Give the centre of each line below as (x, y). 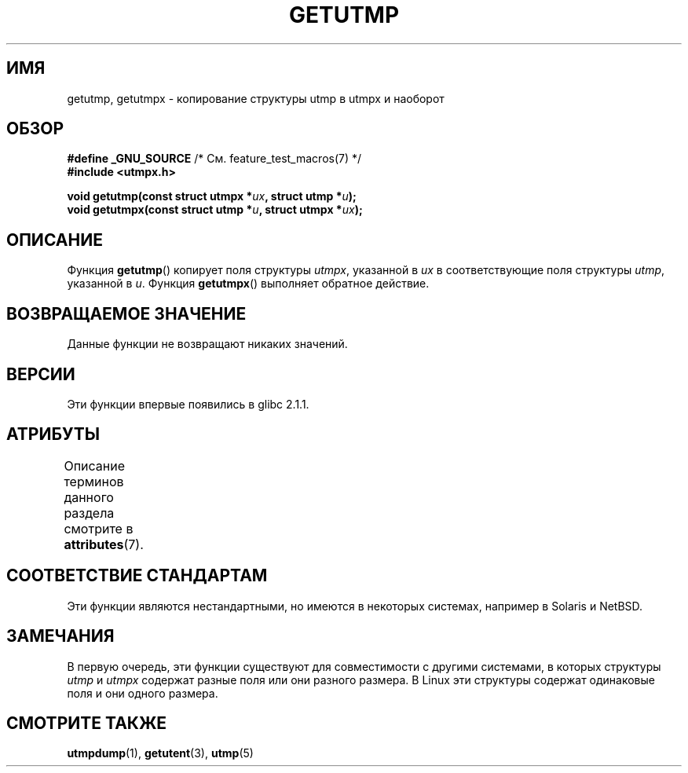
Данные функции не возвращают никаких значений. (207, 344)
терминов (94, 481)
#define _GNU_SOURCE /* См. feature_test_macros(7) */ (214, 159)
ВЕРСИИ (41, 374)
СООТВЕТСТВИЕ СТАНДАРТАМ (137, 576)
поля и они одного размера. (143, 693)
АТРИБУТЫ (53, 434)
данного (89, 497)
